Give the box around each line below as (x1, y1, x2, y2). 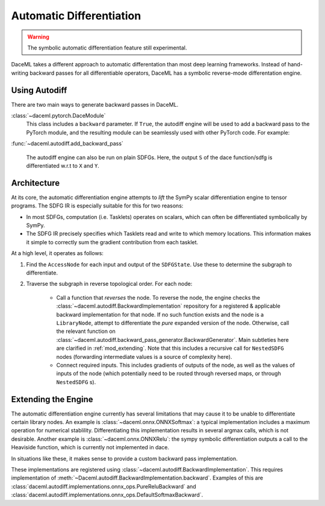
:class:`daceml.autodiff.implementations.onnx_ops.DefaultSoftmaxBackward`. (11, 492, 203, 499)
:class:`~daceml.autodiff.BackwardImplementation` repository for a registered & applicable (56, 302, 281, 310)
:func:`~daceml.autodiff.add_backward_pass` (11, 140, 123, 147)
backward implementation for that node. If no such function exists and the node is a (56, 311, 264, 318)
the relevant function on (56, 327, 116, 335)
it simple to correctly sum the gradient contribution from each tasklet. (26, 238, 199, 245)
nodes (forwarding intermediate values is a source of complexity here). (56, 353, 232, 360)
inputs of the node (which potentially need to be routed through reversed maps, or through (56, 370, 281, 377)
